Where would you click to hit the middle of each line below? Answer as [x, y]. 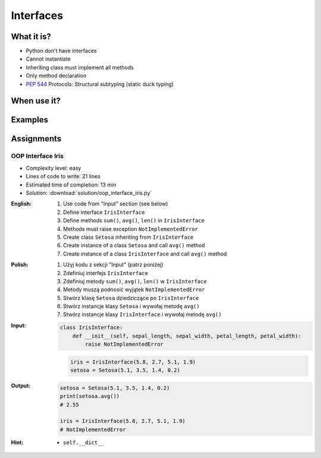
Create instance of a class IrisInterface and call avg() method [145, 254]
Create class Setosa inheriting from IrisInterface [128, 237]
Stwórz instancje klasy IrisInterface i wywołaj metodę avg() [143, 314]
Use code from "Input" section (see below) [116, 204]
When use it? [36, 101]
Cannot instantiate [48, 59]
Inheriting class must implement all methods [80, 67]
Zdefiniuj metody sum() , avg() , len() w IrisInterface [135, 281]
